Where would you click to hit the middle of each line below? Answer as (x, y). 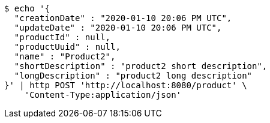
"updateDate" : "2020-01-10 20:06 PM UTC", (118, 28)
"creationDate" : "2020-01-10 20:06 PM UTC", (123, 18)
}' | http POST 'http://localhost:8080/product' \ (126, 85)
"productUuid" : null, (67, 47)
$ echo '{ (27, 8)
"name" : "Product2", (65, 56)
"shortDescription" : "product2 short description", (141, 66)
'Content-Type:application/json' (103, 95)
